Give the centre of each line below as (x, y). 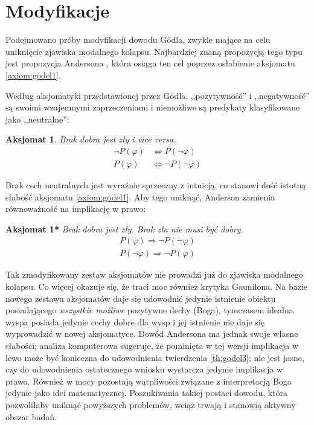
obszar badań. (31, 416)
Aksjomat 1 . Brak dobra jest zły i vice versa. (91, 139)
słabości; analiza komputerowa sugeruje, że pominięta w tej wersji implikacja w (152, 345)
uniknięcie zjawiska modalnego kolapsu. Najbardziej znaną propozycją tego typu (154, 51)
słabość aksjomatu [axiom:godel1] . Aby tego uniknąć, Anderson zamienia (140, 197)
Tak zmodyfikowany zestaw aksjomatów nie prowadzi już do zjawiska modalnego (154, 274)
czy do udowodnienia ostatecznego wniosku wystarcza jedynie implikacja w (144, 369)
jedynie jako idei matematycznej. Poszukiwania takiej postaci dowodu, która (147, 393)
